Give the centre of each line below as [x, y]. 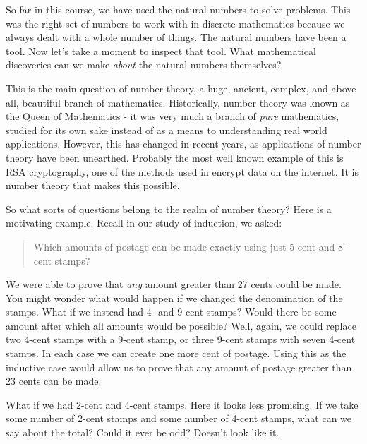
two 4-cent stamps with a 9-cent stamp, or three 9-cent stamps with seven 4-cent [181, 339]
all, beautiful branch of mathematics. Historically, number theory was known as [178, 102]
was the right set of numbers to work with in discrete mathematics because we [175, 23]
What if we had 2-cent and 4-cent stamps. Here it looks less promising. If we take [182, 404]
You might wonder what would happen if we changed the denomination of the [174, 298]
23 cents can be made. [54, 381]
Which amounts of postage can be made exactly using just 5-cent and [184, 246]
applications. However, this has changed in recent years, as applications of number [183, 144]
